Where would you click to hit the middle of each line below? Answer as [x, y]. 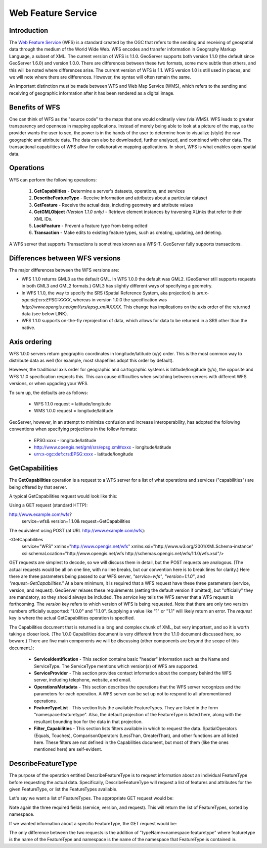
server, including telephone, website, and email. [83, 680]
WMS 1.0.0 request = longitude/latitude [74, 411]
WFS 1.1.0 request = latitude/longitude [72, 403]
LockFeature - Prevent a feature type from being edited [91, 226]
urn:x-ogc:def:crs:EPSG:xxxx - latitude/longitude [84, 454]
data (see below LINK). [45, 313]
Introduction [29, 30]
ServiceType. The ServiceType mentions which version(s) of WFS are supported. [116, 666]
